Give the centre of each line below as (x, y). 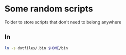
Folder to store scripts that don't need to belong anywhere (63, 22)
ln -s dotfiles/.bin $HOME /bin (36, 48)
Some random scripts (49, 9)
